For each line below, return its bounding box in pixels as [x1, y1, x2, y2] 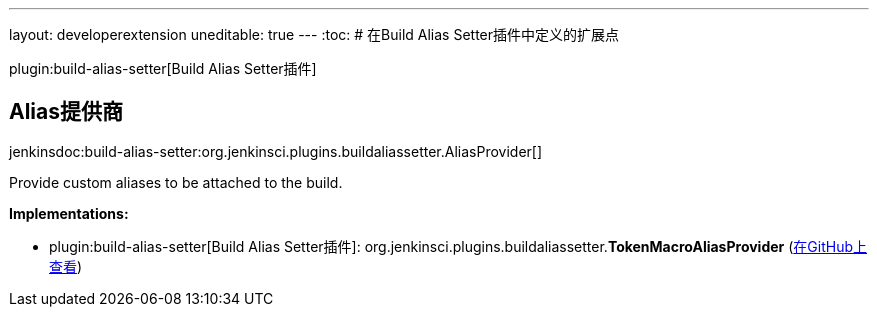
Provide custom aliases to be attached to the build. [9, 173, 343, 191]
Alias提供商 [9, 99, 124, 125]
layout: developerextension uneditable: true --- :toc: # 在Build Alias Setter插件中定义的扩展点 [9, 26, 620, 43]
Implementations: [9, 204, 129, 222]
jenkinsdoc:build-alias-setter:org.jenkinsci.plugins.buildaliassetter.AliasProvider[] [9, 142, 543, 160]
